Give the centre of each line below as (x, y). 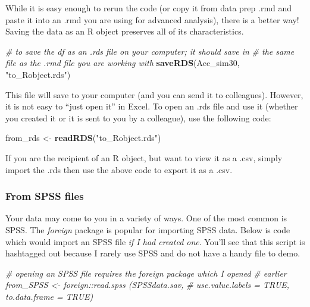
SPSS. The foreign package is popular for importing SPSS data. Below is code (148, 229)
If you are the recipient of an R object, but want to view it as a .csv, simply (144, 157)
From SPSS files (45, 196)
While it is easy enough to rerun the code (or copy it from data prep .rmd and (149, 8)
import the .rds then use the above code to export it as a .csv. (119, 169)
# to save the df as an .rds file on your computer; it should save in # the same (150, 51)
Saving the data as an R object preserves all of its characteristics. (125, 31)
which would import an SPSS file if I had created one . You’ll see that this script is (155, 241)
